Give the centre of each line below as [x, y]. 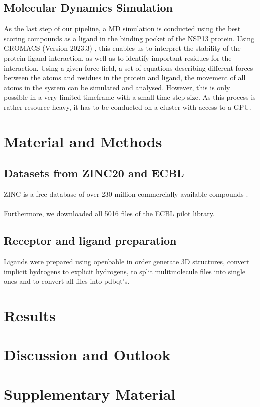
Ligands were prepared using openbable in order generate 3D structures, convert [127, 262]
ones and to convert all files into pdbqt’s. [67, 281]
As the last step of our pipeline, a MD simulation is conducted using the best [122, 28]
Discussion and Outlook [87, 355]
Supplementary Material [90, 394]
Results [30, 316]
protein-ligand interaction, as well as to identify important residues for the [118, 57]
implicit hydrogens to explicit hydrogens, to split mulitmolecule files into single [125, 271]
